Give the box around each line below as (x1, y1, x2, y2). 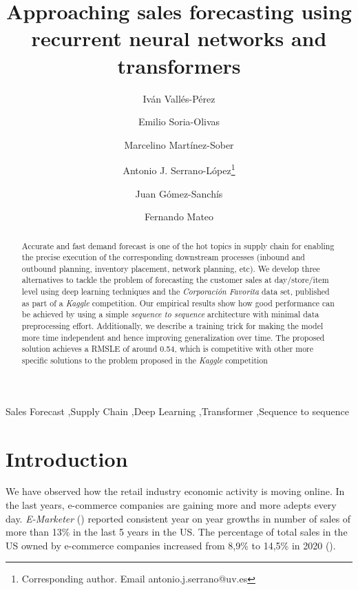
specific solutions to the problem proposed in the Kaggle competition (21, 355, 268, 366)
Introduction (6, 444, 128, 472)
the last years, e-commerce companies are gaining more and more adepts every (6, 498, 337, 512)
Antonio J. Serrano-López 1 (123, 161, 235, 177)
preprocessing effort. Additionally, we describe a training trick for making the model (21, 320, 324, 332)
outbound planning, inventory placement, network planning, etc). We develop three (21, 262, 320, 274)
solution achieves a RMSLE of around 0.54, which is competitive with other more (21, 343, 314, 355)
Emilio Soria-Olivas (138, 114, 220, 129)
